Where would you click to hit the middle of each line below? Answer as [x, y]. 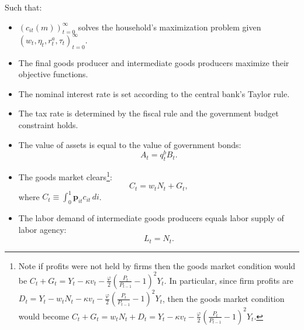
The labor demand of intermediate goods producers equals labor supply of [151, 218]
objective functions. [53, 74]
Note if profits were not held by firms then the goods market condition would [157, 265]
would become [44, 316]
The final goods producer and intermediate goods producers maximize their [154, 62]
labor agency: [42, 229]
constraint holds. [48, 125]
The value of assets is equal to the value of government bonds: [130, 144]
